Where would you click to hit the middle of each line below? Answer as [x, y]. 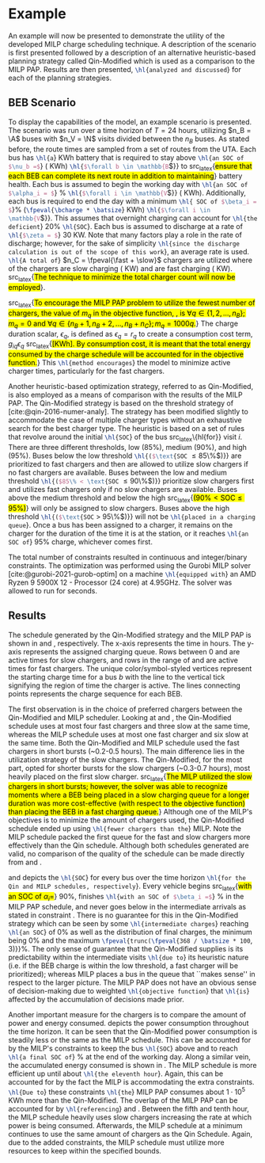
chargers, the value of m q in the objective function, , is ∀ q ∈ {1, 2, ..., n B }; [127, 314]
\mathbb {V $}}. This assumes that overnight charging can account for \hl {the [133, 218]
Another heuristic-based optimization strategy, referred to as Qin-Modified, [131, 387]
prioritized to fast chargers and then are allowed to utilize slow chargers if [129, 463]
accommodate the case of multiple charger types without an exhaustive [125, 420]
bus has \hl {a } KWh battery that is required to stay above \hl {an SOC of [126, 157]
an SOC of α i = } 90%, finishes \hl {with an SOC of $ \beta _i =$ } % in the [126, 898]
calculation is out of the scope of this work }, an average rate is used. [129, 252]
